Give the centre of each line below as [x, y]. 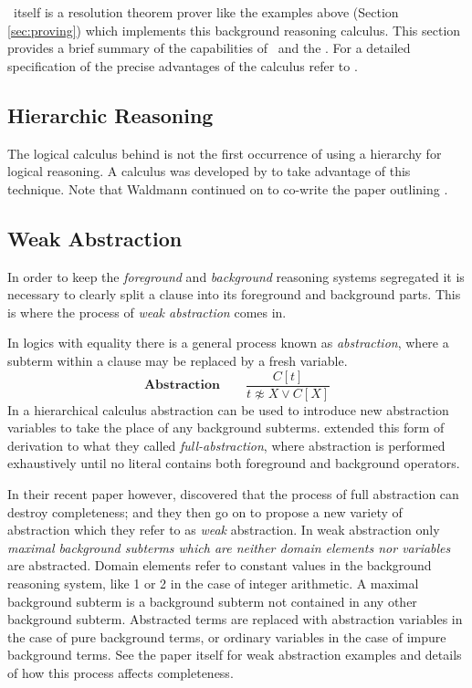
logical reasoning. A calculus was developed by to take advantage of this [209, 171]
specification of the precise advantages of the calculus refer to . [183, 65]
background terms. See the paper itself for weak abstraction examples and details [235, 655]
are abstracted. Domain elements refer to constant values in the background [220, 565]
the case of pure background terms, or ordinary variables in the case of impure [227, 636]
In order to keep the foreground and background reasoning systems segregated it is [236, 276]
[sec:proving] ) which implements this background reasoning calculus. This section [234, 30]
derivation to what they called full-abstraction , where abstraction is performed [226, 445]
